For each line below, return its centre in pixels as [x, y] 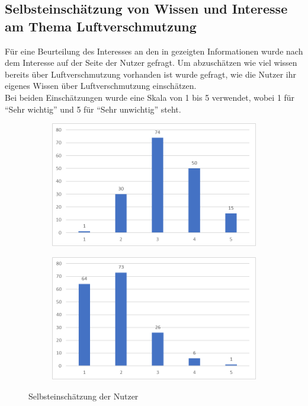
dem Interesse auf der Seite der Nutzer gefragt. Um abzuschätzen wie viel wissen [151, 63]
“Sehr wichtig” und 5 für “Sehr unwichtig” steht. [93, 109]
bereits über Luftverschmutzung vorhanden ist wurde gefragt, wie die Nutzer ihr [150, 74]
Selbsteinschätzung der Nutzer [84, 396]
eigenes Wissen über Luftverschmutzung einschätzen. [101, 86]
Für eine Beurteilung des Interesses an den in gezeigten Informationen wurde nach [154, 51]
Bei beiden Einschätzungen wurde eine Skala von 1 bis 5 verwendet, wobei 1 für [150, 97]
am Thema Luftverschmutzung [101, 26]
